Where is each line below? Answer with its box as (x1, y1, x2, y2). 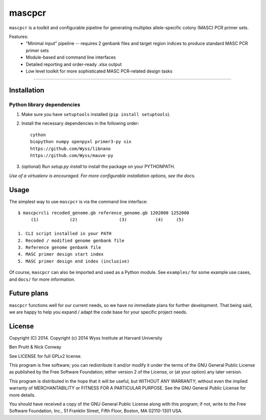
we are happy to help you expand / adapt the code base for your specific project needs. (9, 309, 188, 315)
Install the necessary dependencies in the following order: (21, 120, 139, 126)
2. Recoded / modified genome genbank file (18, 237, 125, 243)
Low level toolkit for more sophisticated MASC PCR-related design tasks (26, 68, 172, 74)
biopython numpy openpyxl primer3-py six (30, 139, 132, 145)
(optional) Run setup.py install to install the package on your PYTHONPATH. (21, 163, 175, 170)
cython (30, 132, 46, 138)
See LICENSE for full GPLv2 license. (9, 353, 82, 359)
